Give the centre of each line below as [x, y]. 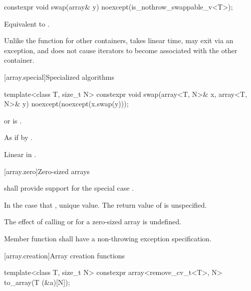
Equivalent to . [27, 23]
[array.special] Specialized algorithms [59, 77]
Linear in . [20, 154]
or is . [13, 120]
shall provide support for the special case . [69, 188]
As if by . [18, 137]
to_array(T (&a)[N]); [37, 282]
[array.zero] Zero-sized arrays [47, 171]
